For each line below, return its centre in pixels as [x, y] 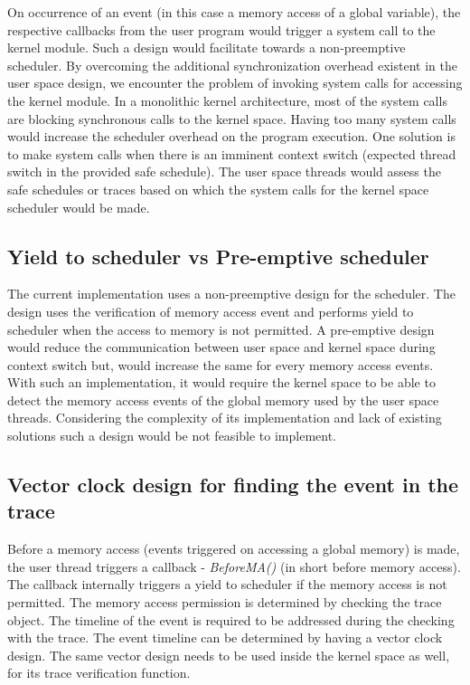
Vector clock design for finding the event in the [233, 485]
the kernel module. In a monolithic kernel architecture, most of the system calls [227, 100]
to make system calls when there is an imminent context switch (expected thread [232, 153]
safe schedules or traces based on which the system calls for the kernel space [218, 189]
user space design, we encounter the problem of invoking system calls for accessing [235, 83]
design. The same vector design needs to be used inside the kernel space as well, [229, 655]
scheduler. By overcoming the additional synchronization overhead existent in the [232, 65]
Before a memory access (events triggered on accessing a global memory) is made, [234, 549]
